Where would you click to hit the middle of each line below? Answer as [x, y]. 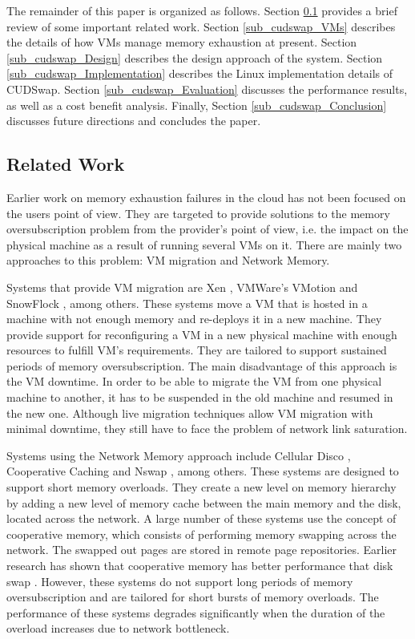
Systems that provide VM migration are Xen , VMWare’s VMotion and [182, 287]
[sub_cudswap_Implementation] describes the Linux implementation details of [200, 73]
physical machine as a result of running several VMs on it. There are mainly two [204, 244]
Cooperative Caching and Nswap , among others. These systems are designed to [203, 471]
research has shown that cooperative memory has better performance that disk [200, 566]
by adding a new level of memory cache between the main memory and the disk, [204, 502]
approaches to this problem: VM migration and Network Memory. [168, 260]
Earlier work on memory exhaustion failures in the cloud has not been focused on [206, 197]
